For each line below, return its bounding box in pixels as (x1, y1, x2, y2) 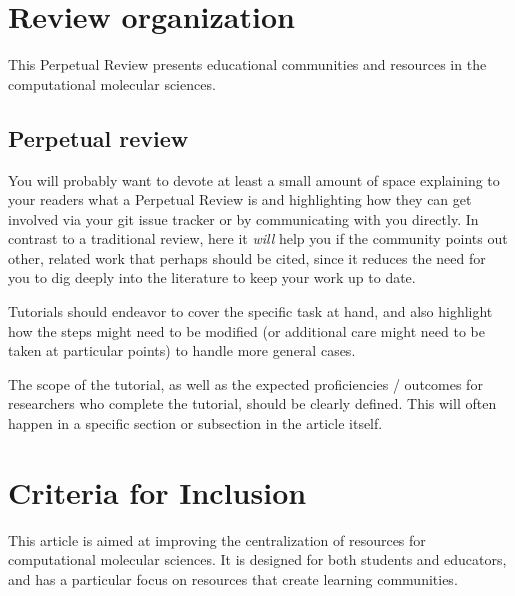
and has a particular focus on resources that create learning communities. (8, 568, 458, 589)
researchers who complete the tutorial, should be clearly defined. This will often (8, 393, 497, 414)
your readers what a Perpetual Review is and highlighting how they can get (8, 189, 472, 210)
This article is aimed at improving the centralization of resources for (8, 529, 426, 550)
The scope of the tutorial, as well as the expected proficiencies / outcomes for (8, 373, 483, 394)
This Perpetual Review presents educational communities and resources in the (8, 54, 487, 75)
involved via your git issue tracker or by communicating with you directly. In (8, 208, 479, 229)
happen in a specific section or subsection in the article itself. (8, 413, 383, 434)
